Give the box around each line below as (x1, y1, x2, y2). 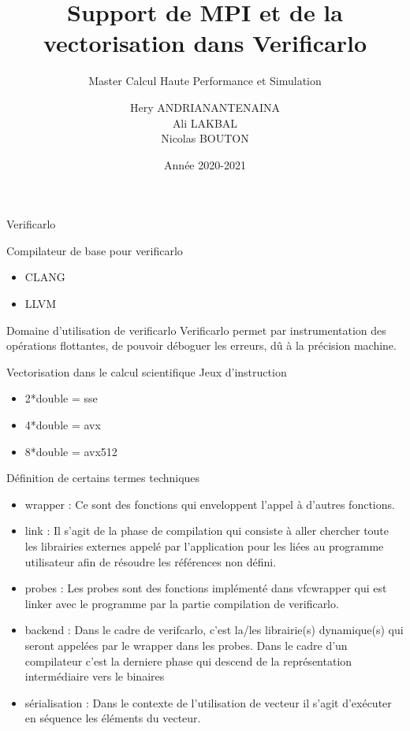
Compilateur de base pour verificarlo (6, 242, 183, 258)
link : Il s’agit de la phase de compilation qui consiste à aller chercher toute (24, 522, 389, 539)
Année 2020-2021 (164, 156, 246, 173)
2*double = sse (24, 390, 98, 406)
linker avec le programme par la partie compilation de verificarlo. (24, 595, 339, 611)
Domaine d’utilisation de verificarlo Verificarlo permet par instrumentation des (6, 321, 386, 338)
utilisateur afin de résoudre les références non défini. (24, 553, 277, 570)
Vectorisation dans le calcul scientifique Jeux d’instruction (6, 363, 287, 380)
